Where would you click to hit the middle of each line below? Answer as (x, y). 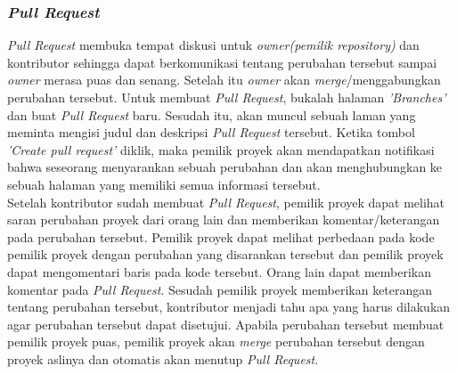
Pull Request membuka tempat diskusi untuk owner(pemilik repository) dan (213, 45)
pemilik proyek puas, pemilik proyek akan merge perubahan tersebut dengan (216, 341)
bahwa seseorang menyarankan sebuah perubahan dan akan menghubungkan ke (225, 167)
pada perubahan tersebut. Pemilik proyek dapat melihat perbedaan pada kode (221, 236)
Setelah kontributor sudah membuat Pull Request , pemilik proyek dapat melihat (226, 202)
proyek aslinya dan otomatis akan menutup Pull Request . (163, 358)
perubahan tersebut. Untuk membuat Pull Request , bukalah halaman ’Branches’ (227, 97)
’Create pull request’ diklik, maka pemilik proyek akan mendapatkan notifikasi (221, 149)
